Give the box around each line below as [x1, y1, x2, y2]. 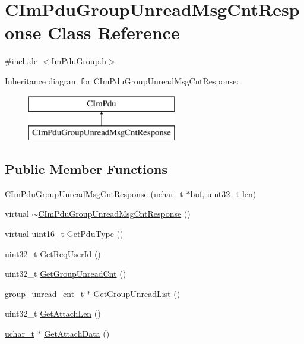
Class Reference [47, 20, 180, 45]
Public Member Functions [5, 160, 167, 178]
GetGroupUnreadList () [93, 287, 180, 299]
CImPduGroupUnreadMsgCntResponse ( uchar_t [5, 187, 183, 200]
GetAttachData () [44, 327, 110, 340]
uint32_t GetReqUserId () [5, 247, 101, 260]
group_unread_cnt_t [5, 287, 84, 299]
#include [5, 55, 38, 67]
